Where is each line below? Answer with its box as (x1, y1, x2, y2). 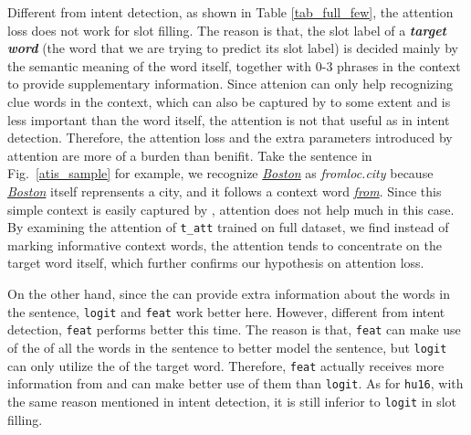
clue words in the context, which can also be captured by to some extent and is (7, 91, 451, 111)
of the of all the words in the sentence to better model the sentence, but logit (7, 337, 447, 356)
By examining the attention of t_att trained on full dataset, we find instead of (7, 217, 449, 237)
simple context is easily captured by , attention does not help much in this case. (7, 199, 455, 218)
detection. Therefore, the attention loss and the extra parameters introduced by (7, 128, 453, 147)
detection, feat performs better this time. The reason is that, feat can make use (7, 320, 461, 339)
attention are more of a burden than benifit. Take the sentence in (7, 145, 372, 164)
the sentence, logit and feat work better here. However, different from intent (7, 302, 445, 321)
